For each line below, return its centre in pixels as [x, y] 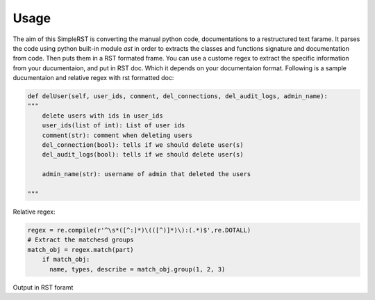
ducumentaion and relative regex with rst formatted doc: [93, 78]
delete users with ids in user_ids [102, 116]
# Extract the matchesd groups [81, 240]
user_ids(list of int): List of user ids [114, 126]
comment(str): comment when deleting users [117, 135]
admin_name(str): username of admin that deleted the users [147, 174]
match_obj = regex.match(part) [81, 250]
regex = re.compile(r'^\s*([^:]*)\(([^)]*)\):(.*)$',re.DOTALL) [139, 230]
